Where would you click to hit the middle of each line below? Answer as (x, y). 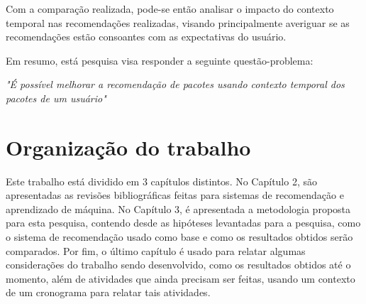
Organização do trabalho (128, 147)
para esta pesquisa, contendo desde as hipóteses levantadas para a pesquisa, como (183, 223)
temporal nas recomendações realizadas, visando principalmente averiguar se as (178, 22)
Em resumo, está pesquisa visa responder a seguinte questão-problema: (160, 60)
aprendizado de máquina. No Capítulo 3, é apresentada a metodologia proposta (178, 208)
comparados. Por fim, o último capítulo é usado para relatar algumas (156, 250)
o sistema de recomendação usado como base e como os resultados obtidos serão (179, 237)
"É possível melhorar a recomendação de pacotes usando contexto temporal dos (175, 84)
